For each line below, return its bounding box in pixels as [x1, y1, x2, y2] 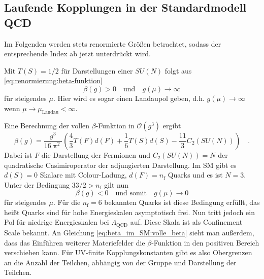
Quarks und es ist [168, 169, 223, 180]
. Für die [53, 197, 81, 207]
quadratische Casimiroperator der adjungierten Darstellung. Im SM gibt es [4, 159, 237, 170]
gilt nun [104, 179, 129, 190]
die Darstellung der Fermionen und [41, 149, 150, 160]
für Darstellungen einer [61, 65, 133, 76]
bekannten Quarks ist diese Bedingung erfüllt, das [104, 197, 260, 207]
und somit [115, 190, 147, 197]
